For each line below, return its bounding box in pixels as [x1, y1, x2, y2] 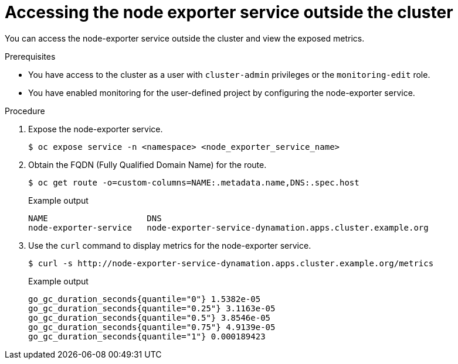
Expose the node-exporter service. [28, 123, 163, 134]
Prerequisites [5, 51, 56, 61]
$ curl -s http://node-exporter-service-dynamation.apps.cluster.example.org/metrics [28, 258, 434, 268]
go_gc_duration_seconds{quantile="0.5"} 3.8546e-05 [28, 313, 271, 322]
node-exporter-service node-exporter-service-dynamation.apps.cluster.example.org [28, 222, 429, 232]
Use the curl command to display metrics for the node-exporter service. [28, 240, 311, 250]
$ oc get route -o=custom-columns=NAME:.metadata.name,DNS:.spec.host [28, 177, 359, 187]
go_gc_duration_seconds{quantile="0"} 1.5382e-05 [28, 294, 261, 304]
